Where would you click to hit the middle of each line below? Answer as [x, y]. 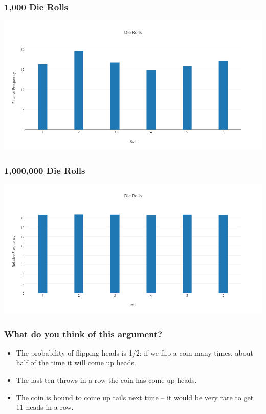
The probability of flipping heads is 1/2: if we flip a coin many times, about [135, 352]
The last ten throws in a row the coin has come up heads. [106, 380]
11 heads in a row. [45, 407]
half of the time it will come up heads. [76, 363]
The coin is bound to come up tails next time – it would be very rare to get [135, 397]
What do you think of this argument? [83, 333]
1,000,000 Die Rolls [45, 170]
